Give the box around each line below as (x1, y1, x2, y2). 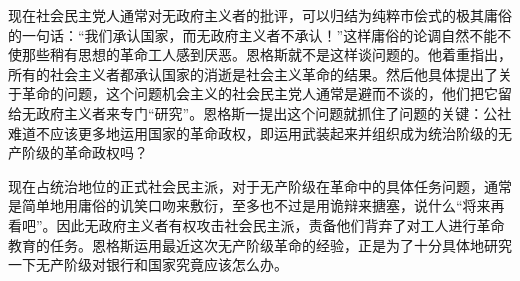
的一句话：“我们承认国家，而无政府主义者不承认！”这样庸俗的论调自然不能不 (8, 24, 512, 45)
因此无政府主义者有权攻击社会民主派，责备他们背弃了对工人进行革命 (56, 214, 505, 235)
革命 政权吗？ (64, 142, 148, 163)
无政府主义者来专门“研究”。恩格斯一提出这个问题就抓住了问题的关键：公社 (21, 102, 512, 123)
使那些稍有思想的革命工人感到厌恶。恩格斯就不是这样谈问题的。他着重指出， (8, 44, 512, 65)
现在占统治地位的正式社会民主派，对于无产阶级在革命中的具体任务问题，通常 (8, 175, 512, 196)
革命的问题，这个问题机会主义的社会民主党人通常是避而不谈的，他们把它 (21, 83, 498, 104)
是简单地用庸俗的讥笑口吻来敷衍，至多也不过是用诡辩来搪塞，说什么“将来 (8, 195, 491, 216)
